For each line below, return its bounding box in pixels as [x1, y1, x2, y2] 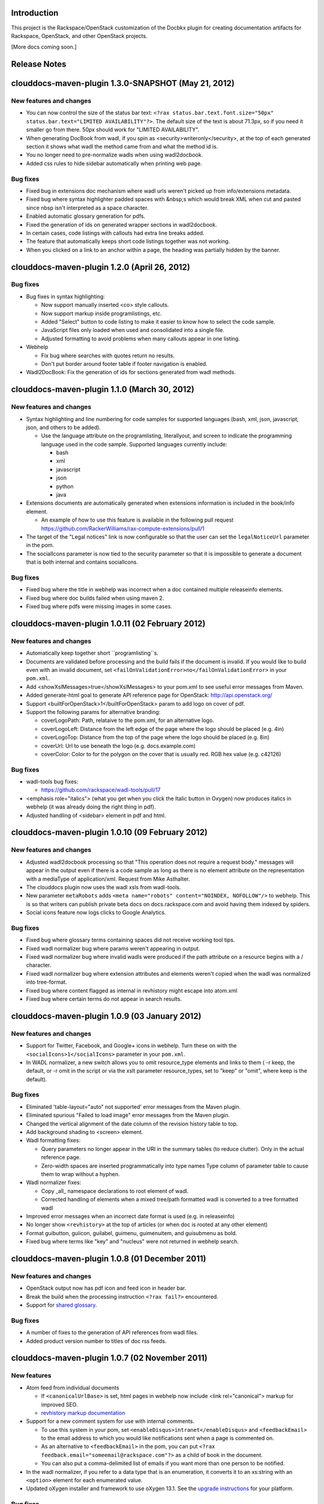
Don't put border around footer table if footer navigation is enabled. [41, 360, 208, 367]
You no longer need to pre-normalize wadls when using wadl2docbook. [26, 151, 203, 159]
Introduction [11, 8, 59, 18]
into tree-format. [26, 978, 67, 986]
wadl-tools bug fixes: [26, 778, 79, 785]
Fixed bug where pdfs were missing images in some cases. [26, 603, 172, 610]
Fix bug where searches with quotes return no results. [41, 352, 175, 359]
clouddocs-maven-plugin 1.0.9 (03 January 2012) [11, 1011, 202, 1021]
